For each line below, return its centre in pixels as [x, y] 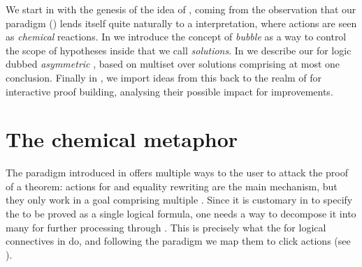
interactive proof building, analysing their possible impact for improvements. [169, 91]
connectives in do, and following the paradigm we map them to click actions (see [178, 241]
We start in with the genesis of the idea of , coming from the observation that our [181, 9]
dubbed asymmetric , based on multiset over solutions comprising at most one [173, 64]
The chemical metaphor [122, 139]
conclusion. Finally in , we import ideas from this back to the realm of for [164, 77]
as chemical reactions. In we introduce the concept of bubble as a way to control [176, 37]
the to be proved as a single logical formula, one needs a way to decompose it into [181, 214]
